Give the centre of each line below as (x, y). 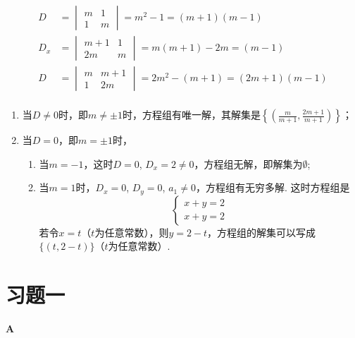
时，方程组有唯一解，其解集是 (191, 115)
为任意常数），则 (132, 232)
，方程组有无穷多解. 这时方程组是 (273, 187)
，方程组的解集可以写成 (262, 232)
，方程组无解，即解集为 (248, 163)
